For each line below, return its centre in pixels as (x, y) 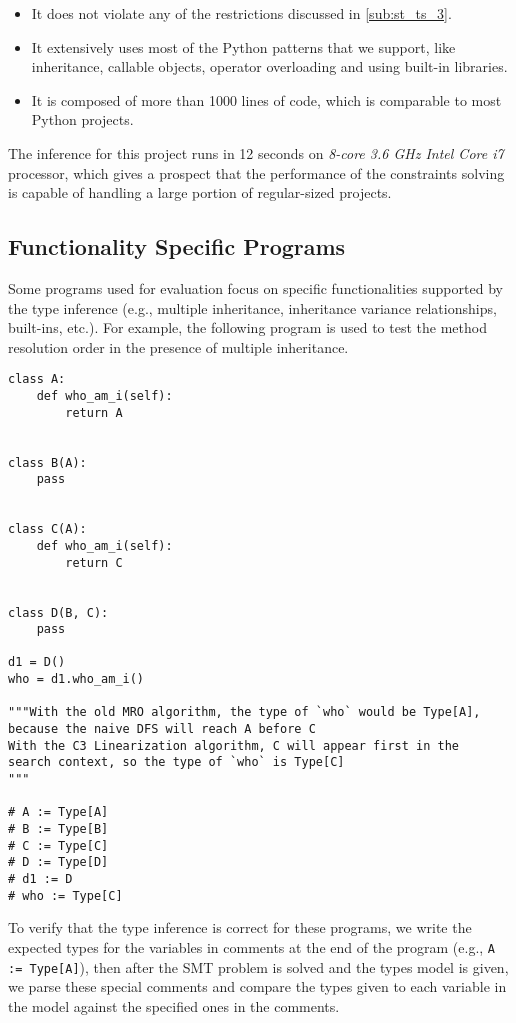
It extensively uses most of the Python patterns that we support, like (243, 46)
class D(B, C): (58, 612)
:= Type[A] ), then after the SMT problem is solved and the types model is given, (258, 966)
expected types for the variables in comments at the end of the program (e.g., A (252, 946)
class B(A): (47, 462)
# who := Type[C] (65, 895)
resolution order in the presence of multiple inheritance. (178, 346)
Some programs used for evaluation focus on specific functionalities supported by (255, 287)
